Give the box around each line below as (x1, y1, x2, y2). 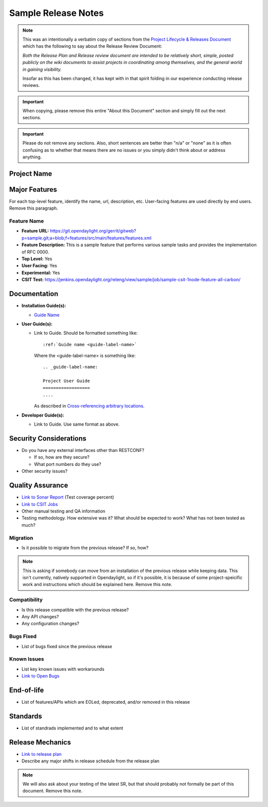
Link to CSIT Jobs (21, 501, 58, 507)
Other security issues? (21, 468, 68, 474)
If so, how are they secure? (34, 454, 90, 460)
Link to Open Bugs (21, 673, 60, 679)
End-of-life (9, 686, 44, 694)
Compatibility (9, 596, 43, 603)
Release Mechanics (9, 738, 71, 746)
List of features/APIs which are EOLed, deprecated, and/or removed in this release (21, 699, 190, 705)
